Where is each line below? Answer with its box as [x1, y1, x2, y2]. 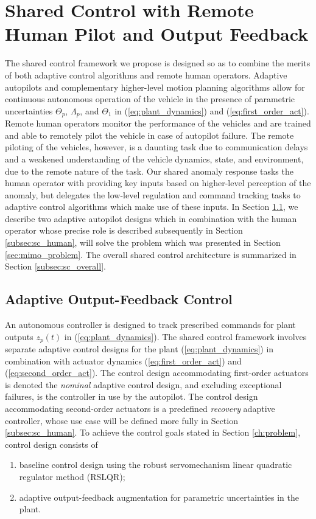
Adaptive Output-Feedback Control [5, 290, 233, 308]
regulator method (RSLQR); [19, 470, 125, 483]
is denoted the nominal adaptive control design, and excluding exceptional [5, 378, 282, 391]
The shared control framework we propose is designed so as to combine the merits [5, 57, 311, 69]
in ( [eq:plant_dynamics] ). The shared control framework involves [64, 330, 307, 343]
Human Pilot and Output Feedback [5, 21, 309, 46]
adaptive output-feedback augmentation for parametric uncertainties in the [19, 490, 299, 503]
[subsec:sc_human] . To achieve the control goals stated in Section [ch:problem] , [5, 426, 301, 439]
